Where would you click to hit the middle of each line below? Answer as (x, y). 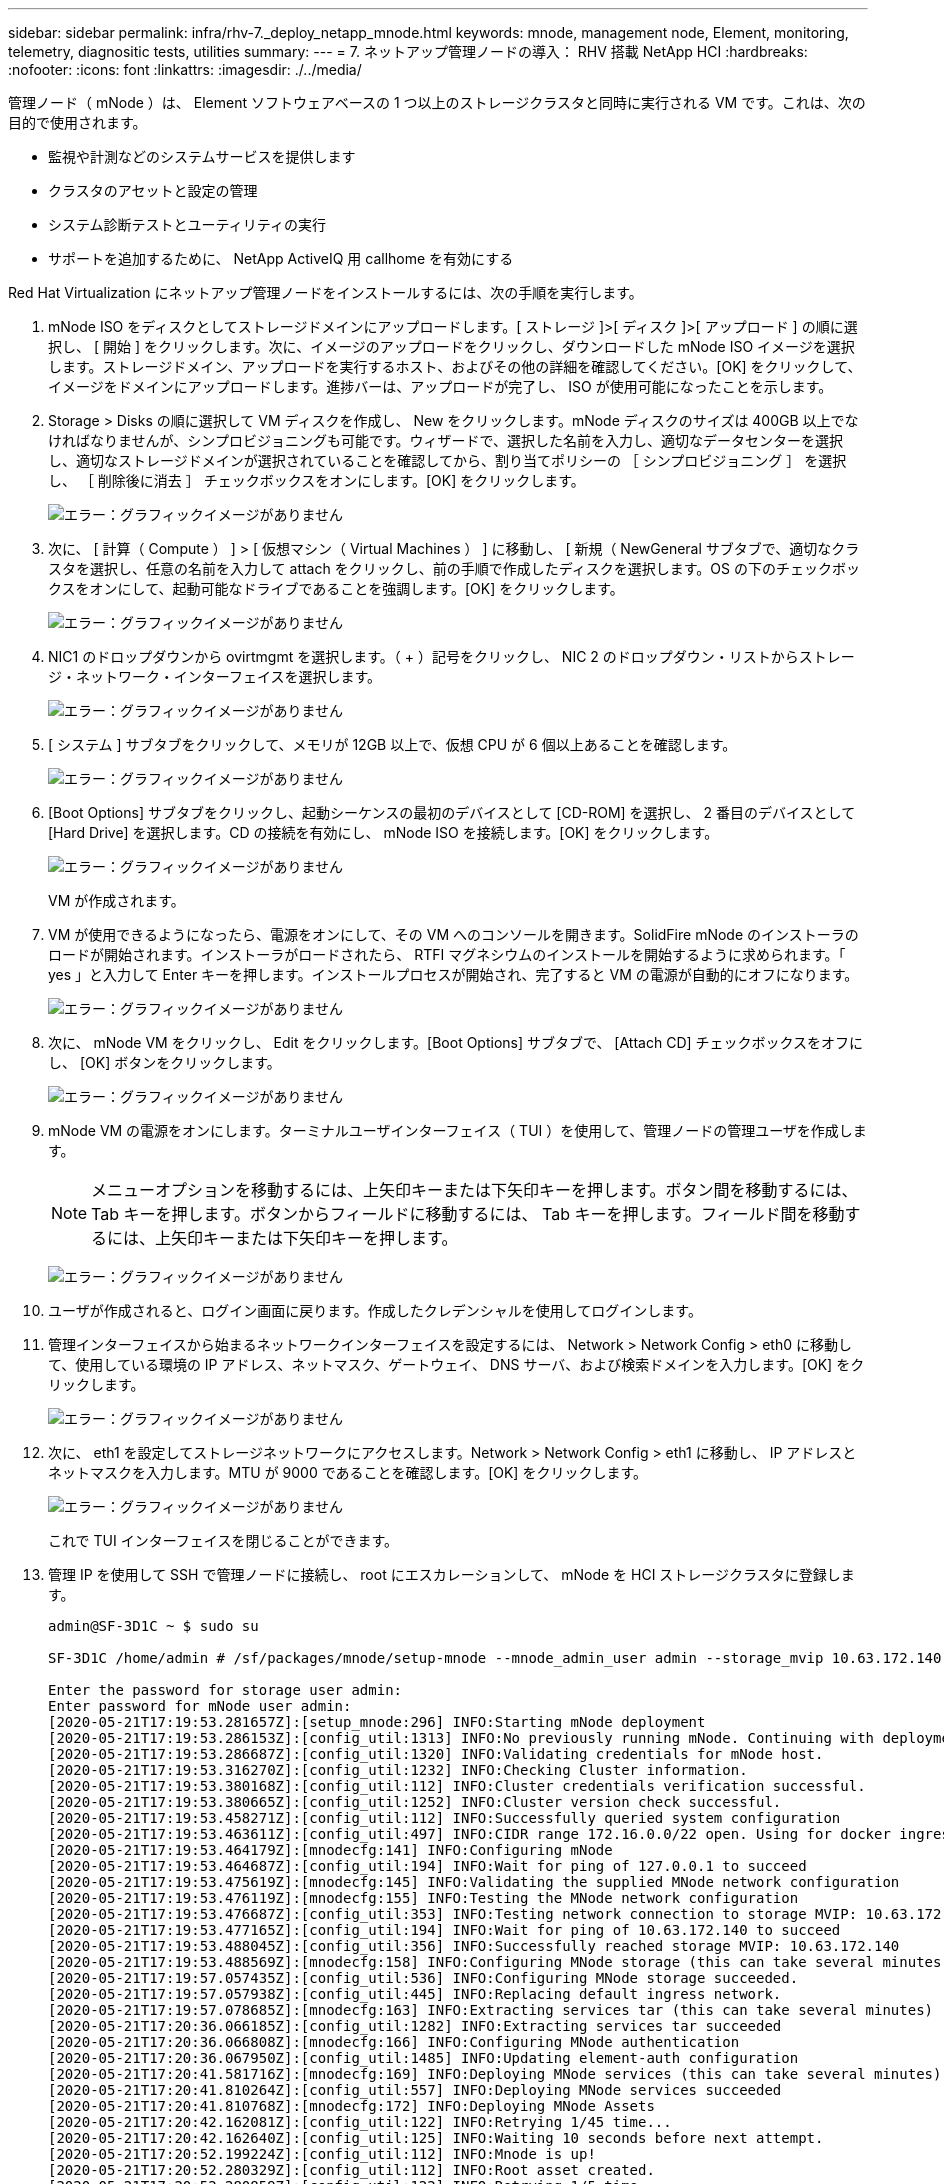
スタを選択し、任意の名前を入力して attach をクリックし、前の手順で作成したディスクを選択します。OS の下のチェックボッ (454, 568)
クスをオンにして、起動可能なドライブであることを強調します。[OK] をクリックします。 (336, 588)
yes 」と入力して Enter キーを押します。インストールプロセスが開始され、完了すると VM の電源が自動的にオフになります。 (453, 974)
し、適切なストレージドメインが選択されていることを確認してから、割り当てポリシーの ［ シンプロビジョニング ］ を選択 (447, 460)
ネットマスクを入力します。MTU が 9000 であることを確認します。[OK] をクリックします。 (348, 1472)
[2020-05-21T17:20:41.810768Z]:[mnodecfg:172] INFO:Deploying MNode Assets (351, 2106)
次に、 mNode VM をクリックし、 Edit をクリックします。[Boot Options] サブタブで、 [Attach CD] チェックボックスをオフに (456, 1042)
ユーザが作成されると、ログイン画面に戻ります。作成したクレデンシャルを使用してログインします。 (375, 1310)
